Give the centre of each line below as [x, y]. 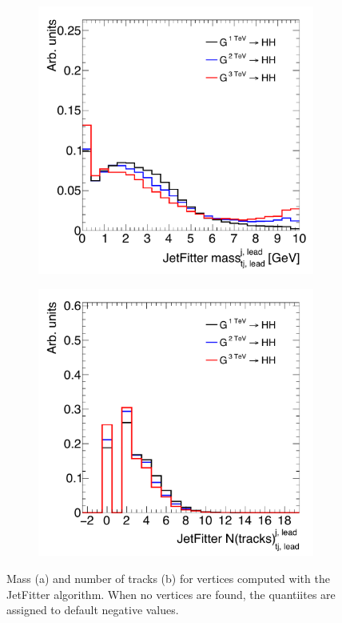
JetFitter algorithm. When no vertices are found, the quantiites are [171, 594]
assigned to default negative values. [93, 610]
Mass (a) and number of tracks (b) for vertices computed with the [168, 579]
